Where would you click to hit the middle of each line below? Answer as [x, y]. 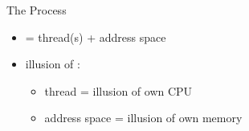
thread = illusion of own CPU [118, 90]
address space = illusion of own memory [143, 118]
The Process [37, 10]
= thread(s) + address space [96, 37]
